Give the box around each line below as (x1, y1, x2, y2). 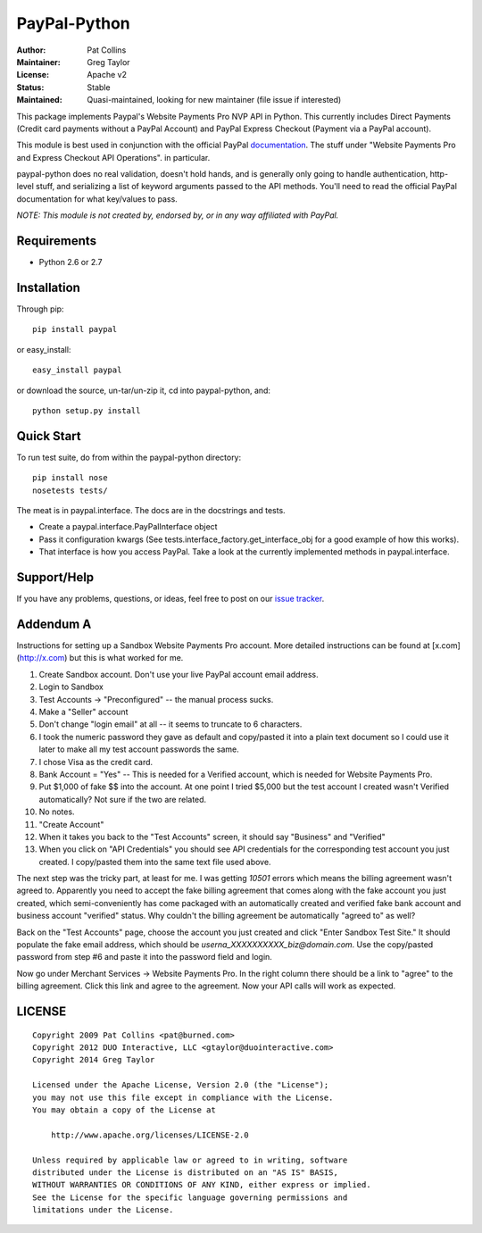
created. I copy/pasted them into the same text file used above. (38, 856, 271, 867)
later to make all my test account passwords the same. (38, 744, 240, 754)
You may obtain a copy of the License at (32, 1104, 216, 1115)
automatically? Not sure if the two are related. (38, 794, 207, 804)
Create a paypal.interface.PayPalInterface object (38, 521, 218, 532)
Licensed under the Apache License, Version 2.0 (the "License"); (32, 1080, 329, 1090)
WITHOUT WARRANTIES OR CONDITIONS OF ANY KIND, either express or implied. (32, 1179, 371, 1190)
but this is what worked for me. (69, 653, 184, 663)
